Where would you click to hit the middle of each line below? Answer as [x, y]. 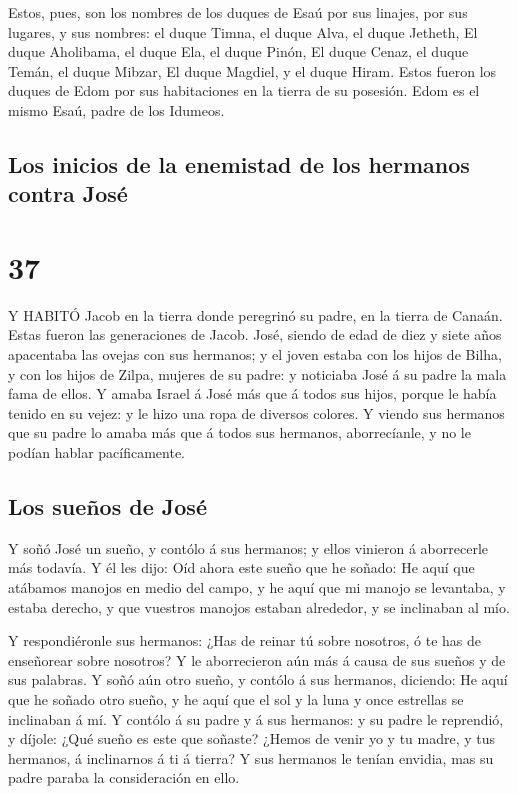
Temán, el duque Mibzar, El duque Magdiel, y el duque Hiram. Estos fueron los [252, 70]
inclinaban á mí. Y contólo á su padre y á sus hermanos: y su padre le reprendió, [256, 718]
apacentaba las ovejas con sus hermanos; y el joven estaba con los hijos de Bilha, [255, 354]
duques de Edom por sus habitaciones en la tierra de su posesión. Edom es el [244, 90]
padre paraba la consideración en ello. [124, 777]
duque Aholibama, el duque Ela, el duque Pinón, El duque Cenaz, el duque [238, 51]
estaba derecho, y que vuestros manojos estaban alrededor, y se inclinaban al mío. [259, 606]
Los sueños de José [107, 506]
